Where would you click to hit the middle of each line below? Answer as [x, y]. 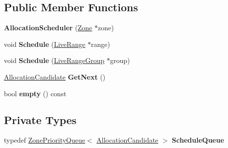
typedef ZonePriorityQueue [45, 140]
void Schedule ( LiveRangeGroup [54, 60]
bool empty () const [35, 93]
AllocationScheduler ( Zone [48, 28]
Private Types [40, 119]
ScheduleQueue [198, 140]
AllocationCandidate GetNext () [55, 76]
